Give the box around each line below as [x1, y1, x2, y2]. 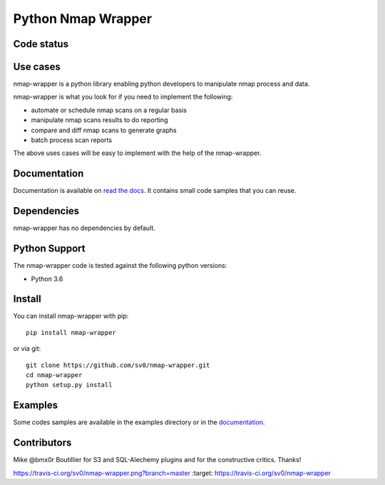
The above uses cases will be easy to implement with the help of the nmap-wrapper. [13, 149, 262, 157]
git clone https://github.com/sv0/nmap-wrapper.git [26, 361, 210, 369]
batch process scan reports [31, 136, 113, 144]
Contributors [13, 436, 72, 449]
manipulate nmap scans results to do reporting [31, 116, 168, 124]
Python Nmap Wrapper [13, 11, 153, 26]
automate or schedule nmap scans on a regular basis [31, 106, 187, 114]
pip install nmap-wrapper [26, 329, 117, 336]
